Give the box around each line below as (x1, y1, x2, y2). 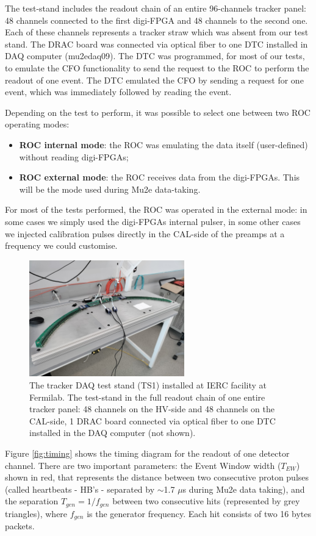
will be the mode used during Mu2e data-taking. (19, 182, 201, 195)
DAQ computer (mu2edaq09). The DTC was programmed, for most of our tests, (5, 49, 305, 62)
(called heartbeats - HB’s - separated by (5, 482, 155, 495)
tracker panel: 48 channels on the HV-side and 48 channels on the (29, 402, 275, 415)
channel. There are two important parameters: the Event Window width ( (5, 459, 281, 471)
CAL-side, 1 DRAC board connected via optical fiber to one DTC (29, 414, 276, 427)
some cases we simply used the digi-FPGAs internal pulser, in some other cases (5, 215, 301, 227)
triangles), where (5, 507, 68, 520)
